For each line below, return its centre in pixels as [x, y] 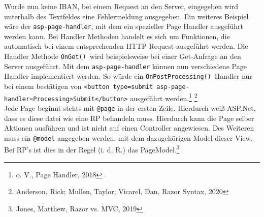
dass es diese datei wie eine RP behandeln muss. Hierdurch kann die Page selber [129, 118]
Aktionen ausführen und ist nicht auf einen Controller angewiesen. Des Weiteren [129, 128]
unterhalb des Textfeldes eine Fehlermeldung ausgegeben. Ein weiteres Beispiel [126, 16]
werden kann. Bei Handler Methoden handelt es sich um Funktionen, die [117, 36]
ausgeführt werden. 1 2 [164, 97]
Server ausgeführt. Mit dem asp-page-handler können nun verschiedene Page [125, 66]
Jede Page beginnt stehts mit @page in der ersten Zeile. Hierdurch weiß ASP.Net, [130, 107]
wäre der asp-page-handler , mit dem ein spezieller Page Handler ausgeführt [124, 26]
